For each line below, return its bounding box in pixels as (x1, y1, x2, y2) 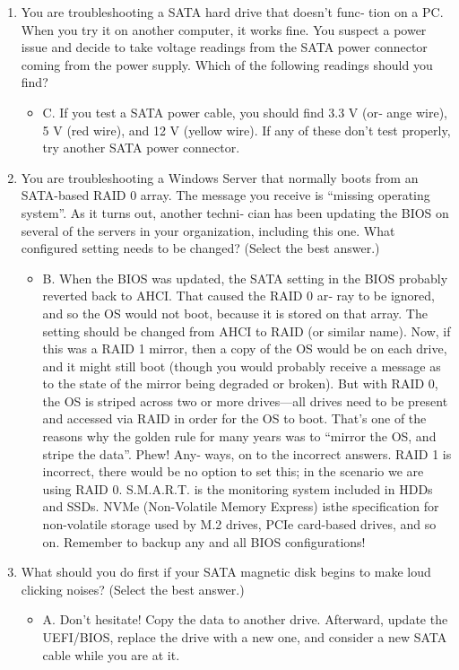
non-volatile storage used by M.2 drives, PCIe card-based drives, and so (42, 515, 437, 534)
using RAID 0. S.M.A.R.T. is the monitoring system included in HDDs (42, 479, 433, 498)
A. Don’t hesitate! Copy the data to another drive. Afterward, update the (42, 610, 448, 629)
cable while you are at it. (42, 645, 180, 664)
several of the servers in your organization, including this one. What (21, 221, 395, 239)
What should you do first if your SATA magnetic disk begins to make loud (21, 562, 431, 581)
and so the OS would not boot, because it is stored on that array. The (42, 303, 428, 322)
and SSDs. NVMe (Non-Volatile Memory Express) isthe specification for (42, 497, 439, 516)
